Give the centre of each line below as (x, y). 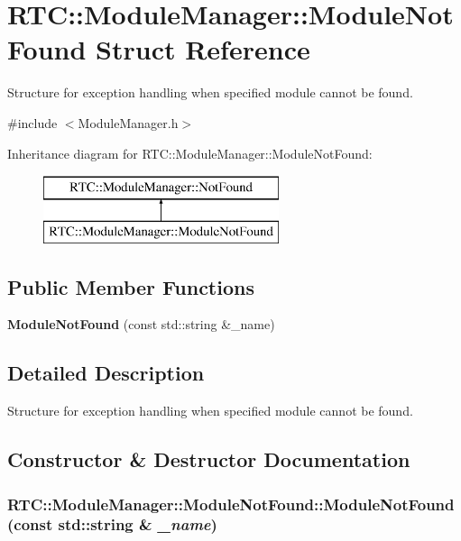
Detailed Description (106, 373)
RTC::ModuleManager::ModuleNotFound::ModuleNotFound (231, 504)
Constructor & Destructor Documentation (209, 459)
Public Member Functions (131, 286)
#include (32, 122)
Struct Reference (203, 49)
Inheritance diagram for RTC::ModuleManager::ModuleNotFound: (190, 153)
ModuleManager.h (128, 122)
